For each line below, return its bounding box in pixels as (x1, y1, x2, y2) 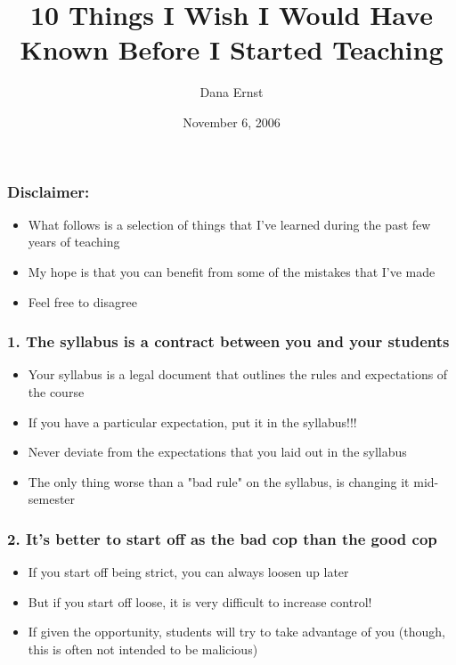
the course (28, 382, 85, 401)
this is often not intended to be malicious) (28, 639, 258, 658)
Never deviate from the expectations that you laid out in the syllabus (28, 442, 407, 461)
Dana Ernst (199, 83, 264, 101)
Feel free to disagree (28, 292, 137, 311)
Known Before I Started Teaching (20, 31, 444, 68)
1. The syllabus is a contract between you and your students (7, 330, 450, 353)
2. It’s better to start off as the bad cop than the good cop (7, 527, 437, 549)
